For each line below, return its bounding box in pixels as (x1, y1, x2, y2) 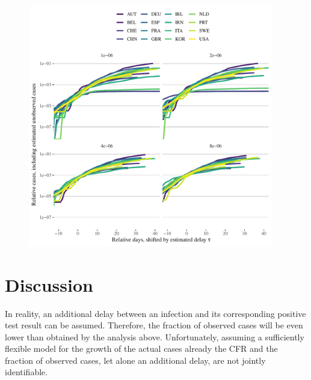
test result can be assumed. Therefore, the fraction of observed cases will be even (5, 319, 303, 331)
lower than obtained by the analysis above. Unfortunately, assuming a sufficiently (5, 330, 304, 343)
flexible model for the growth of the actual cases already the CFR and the (5, 342, 278, 355)
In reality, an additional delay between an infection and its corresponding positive (5, 307, 306, 319)
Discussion (5, 272, 93, 297)
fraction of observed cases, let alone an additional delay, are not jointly (5, 354, 266, 366)
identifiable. (5, 366, 48, 378)
